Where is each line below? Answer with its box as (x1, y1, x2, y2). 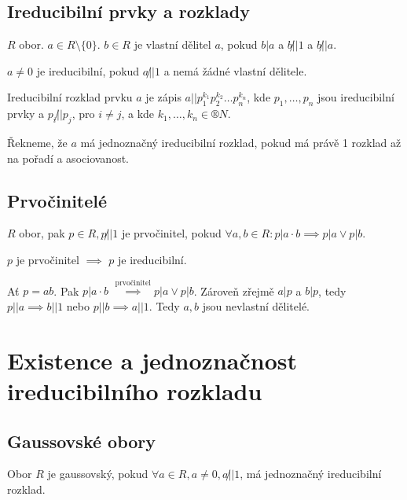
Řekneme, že (7, 134, 68, 150)
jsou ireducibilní (317, 89, 394, 105)
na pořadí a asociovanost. (7, 149, 129, 166)
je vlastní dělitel (134, 36, 211, 53)
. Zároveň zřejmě (193, 282, 274, 299)
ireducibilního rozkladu (7, 374, 262, 406)
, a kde (121, 105, 155, 122)
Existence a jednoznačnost (7, 344, 297, 376)
